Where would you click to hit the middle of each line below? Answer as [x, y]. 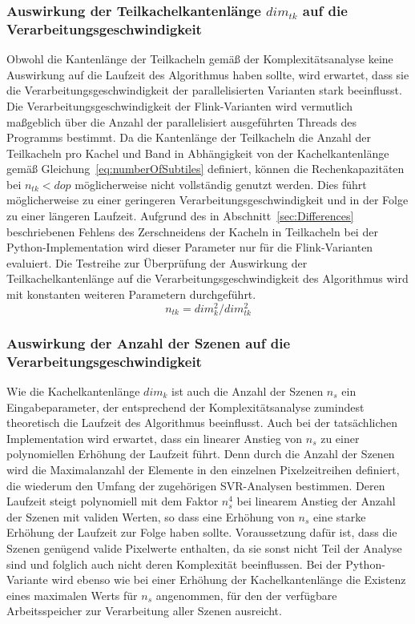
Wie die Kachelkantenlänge [73, 391]
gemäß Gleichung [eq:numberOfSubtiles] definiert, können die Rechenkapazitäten [205, 169]
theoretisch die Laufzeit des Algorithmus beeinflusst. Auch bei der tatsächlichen [202, 423]
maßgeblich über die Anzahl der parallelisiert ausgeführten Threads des [181, 121]
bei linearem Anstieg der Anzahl [316, 501]
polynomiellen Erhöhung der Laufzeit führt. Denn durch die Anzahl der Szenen [201, 454]
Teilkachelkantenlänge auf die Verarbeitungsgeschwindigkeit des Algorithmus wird [207, 278]
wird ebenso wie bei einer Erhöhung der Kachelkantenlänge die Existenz [229, 580]
